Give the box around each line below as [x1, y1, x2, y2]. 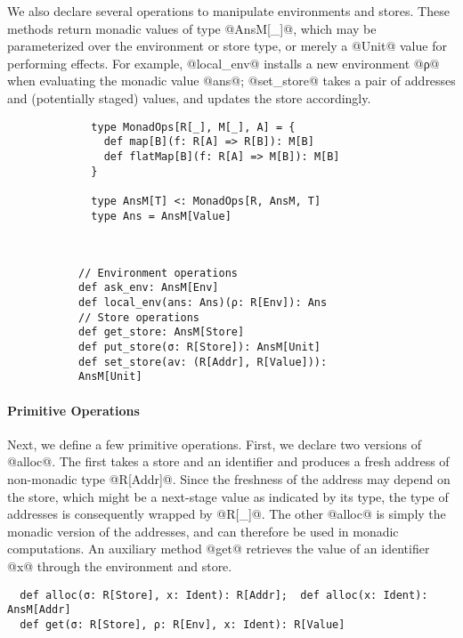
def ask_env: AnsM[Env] [78, 281, 219, 295]
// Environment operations [78, 266, 238, 279]
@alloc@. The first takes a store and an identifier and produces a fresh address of [7, 452, 450, 471]
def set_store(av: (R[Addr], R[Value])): [78, 355, 328, 368]
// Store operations [78, 311, 200, 324]
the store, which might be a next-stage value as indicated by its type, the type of [7, 487, 449, 505]
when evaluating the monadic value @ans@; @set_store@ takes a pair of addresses [7, 71, 456, 90]
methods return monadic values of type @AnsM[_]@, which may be [7, 19, 377, 37]
